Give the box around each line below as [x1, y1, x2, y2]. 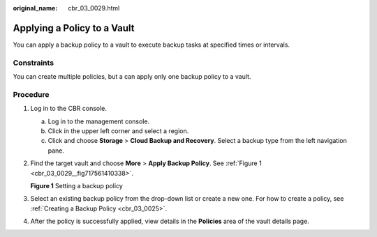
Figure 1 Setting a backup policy [30, 181, 124, 190]
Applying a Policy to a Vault [13, 22, 135, 34]
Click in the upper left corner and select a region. [47, 126, 189, 135]
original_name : [13, 4, 58, 12]
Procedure [13, 89, 50, 99]
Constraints [13, 58, 54, 68]
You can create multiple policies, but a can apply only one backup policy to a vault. [13, 72, 251, 81]
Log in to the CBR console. [30, 105, 108, 113]
